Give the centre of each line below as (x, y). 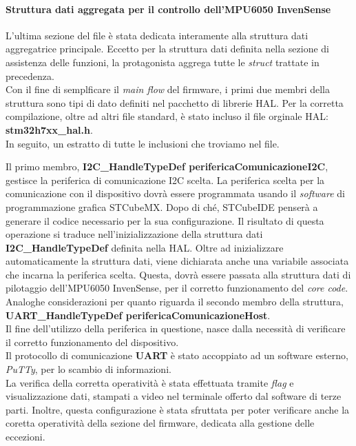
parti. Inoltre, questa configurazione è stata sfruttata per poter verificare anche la (178, 409)
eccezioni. (25, 437)
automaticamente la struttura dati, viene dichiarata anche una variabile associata (177, 261)
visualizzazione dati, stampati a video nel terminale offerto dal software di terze (174, 396)
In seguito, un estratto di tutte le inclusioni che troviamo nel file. (143, 143)
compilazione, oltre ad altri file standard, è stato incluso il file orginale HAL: (167, 116)
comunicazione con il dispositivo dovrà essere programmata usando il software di (176, 193)
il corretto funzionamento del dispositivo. (92, 342)
